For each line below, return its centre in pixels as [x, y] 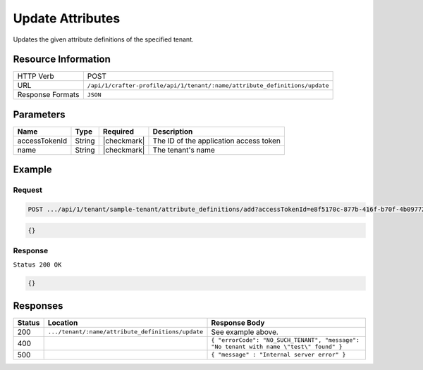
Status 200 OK [37, 265]
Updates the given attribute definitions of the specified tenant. [103, 39]
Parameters [39, 114]
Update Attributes [67, 18]
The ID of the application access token [217, 141]
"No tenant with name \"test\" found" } [277, 346]
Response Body [238, 322]
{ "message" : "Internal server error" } [278, 355]
